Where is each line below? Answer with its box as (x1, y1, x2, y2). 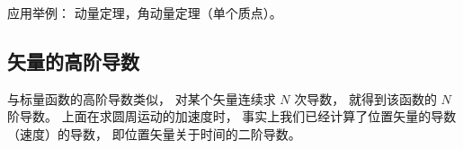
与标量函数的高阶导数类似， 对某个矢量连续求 (7, 89, 276, 108)
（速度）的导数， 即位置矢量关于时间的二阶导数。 (7, 124, 301, 143)
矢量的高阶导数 (7, 47, 139, 74)
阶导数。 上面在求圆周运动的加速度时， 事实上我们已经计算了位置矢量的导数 (7, 107, 457, 126)
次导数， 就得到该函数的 (294, 89, 437, 108)
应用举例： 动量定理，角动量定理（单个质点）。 (7, 4, 282, 22)
